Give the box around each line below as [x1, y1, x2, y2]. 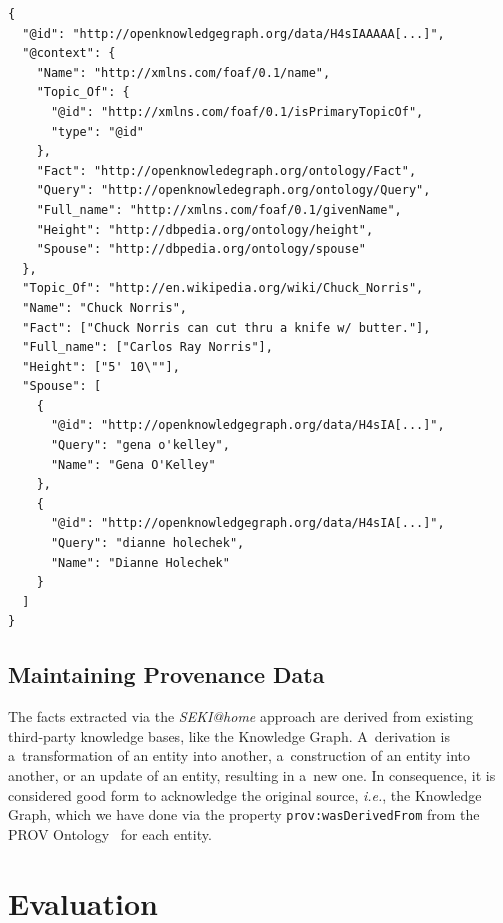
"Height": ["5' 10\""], [22, 359, 180, 374]
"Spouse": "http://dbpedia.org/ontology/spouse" [36, 242, 366, 257]
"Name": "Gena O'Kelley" [50, 457, 216, 472]
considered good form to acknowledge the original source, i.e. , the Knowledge [8, 784, 482, 805]
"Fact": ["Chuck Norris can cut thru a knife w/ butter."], [22, 320, 431, 335]
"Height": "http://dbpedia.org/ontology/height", [36, 222, 374, 237]
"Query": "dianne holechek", [50, 536, 245, 551]
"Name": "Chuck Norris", [22, 300, 187, 315]
